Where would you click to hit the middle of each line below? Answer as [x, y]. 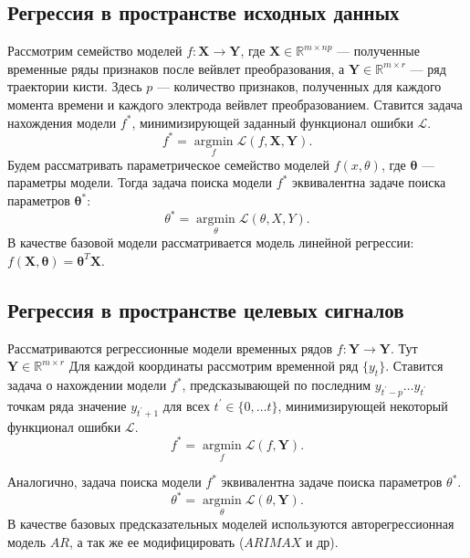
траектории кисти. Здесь [75, 86]
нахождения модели [62, 122]
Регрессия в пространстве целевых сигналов [206, 309]
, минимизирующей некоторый [363, 405]
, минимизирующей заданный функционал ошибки [272, 122]
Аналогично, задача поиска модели [104, 482]
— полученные [378, 51]
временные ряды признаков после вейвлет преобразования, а [176, 68]
